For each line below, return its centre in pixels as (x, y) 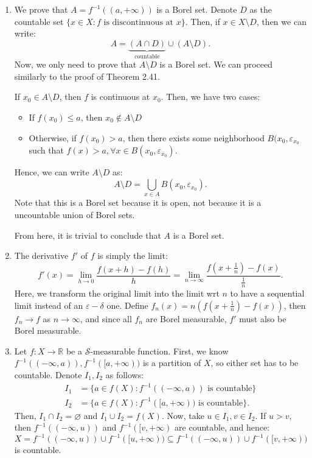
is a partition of (172, 363)
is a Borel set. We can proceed (216, 64)
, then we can (281, 21)
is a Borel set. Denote (197, 9)
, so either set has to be (255, 363)
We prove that (41, 9)
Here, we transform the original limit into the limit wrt (117, 293)
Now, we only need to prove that (75, 64)
